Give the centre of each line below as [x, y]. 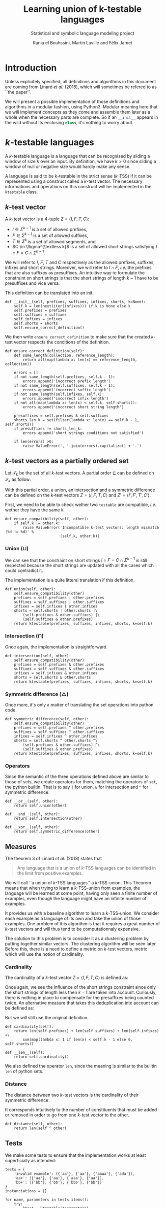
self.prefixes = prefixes [41, 311]
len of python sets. [24, 1071]
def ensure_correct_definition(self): [45, 351]
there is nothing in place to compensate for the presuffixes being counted [80, 998]
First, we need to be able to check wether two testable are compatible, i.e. [81, 505]
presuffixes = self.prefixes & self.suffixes [61, 416]
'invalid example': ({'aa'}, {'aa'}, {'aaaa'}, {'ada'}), [74, 1174]
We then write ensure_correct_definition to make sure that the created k [79, 337]
